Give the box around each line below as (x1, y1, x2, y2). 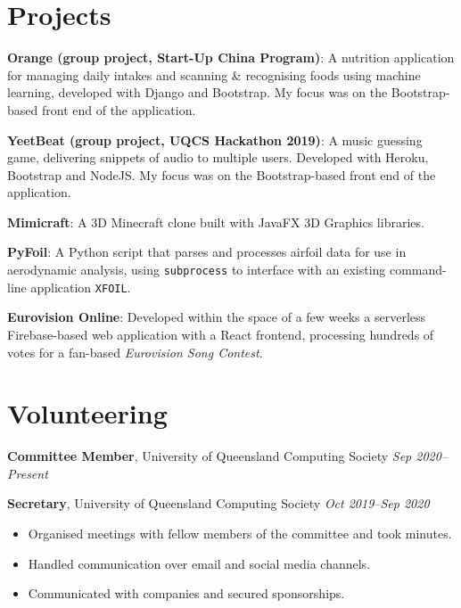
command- (389, 260, 447, 279)
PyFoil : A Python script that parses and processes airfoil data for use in (7, 242, 407, 261)
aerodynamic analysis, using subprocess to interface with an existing (7, 260, 386, 279)
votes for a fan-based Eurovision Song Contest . (7, 342, 263, 361)
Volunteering (7, 395, 168, 431)
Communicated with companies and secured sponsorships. (28, 584, 345, 603)
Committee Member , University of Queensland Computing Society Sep (7, 447, 412, 465)
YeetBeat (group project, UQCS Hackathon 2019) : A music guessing (7, 130, 423, 149)
